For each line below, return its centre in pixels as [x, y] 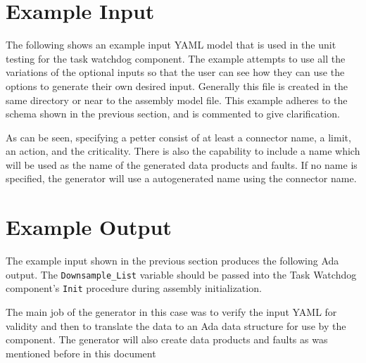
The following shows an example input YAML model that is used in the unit [171, 45]
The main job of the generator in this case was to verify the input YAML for [171, 312]
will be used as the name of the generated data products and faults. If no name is [182, 164]
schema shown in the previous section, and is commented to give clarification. [173, 114]
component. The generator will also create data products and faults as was [167, 339]
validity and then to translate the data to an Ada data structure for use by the [176, 325]
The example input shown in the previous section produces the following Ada [172, 261]
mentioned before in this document [81, 353]
